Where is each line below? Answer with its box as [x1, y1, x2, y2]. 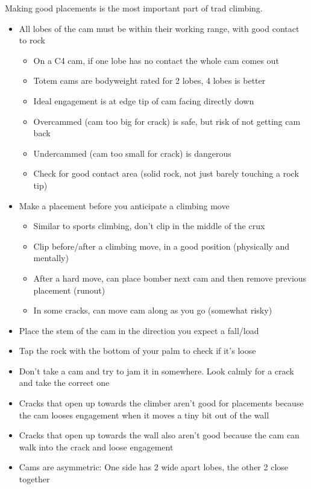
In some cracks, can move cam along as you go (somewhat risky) [33, 304, 272, 317]
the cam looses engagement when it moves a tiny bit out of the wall [19, 408, 269, 421]
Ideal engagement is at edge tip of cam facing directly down [33, 94, 254, 107]
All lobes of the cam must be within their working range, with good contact [19, 22, 300, 34]
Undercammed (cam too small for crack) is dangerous [33, 147, 231, 159]
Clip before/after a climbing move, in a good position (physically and [33, 239, 290, 252]
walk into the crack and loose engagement [19, 440, 174, 453]
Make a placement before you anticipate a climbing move [19, 199, 230, 212]
